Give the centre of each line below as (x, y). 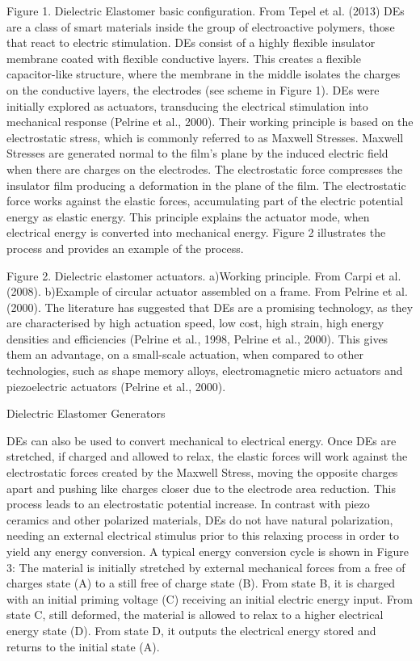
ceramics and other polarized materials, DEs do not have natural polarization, (200, 519)
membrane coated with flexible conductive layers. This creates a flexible (184, 58)
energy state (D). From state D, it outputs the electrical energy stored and (191, 630)
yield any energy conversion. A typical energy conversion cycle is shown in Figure (208, 551)
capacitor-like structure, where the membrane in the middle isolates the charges (204, 74)
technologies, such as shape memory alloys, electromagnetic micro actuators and (205, 370)
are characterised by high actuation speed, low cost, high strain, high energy (195, 323)
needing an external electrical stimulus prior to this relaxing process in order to (203, 535)
